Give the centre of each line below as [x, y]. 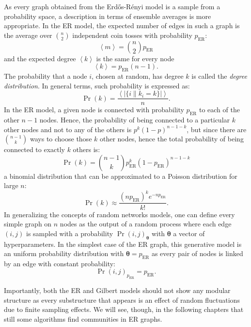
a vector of [189, 233]
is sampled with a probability [70, 233]
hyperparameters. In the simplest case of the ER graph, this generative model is [123, 244]
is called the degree [219, 76]
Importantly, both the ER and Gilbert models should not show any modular [117, 290]
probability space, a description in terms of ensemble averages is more [108, 16]
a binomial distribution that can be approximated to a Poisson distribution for [121, 176]
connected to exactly [34, 149]
